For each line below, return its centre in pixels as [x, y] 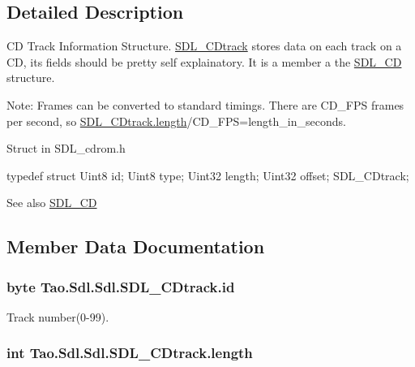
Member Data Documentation [136, 246]
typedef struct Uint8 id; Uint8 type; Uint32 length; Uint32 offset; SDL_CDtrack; [208, 175]
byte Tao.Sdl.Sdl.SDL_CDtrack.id [121, 286]
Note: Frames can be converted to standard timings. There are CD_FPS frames [205, 104]
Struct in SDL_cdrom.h [66, 148]
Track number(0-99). [58, 316]
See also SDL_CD [52, 203]
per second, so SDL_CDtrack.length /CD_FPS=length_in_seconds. [176, 121]
